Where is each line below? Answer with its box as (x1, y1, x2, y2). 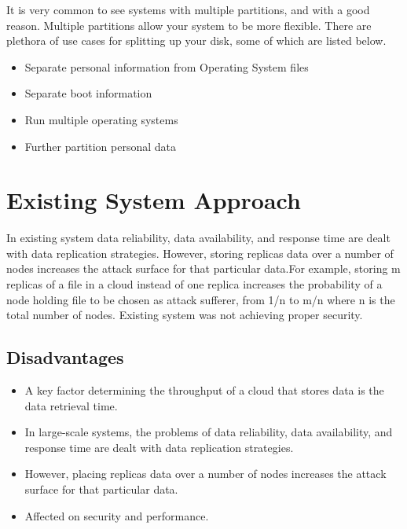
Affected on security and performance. (24, 507, 209, 523)
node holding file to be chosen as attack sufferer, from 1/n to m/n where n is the (6, 291, 395, 307)
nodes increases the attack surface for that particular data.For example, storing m (6, 260, 401, 277)
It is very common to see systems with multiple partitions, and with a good (6, 2, 370, 17)
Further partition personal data (24, 138, 177, 154)
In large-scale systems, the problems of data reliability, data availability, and (24, 424, 393, 440)
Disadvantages (6, 345, 124, 369)
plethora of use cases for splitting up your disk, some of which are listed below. (6, 32, 387, 49)
